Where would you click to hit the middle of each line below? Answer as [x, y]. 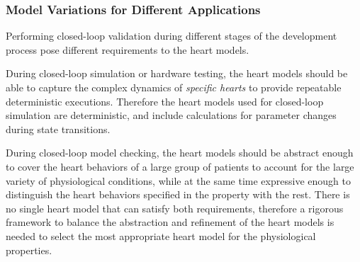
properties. [29, 250]
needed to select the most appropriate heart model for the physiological [161, 235]
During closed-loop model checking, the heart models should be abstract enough [180, 153]
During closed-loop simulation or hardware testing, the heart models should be [177, 73]
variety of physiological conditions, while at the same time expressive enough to [178, 180]
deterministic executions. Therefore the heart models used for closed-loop [165, 101]
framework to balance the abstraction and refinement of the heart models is [170, 222]
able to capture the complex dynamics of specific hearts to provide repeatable [174, 87]
